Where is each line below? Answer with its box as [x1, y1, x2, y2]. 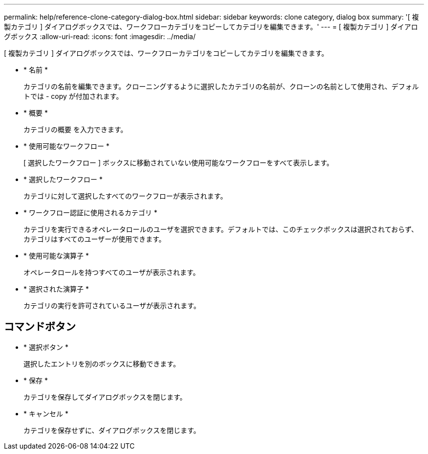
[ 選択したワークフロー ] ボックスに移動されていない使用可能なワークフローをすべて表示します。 [23, 159, 334, 167]
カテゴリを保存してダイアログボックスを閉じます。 [23, 392, 187, 401]
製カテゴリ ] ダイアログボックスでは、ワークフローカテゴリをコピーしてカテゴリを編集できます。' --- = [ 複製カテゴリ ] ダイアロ [4, 23, 418, 31]
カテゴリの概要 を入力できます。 [23, 125, 128, 134]
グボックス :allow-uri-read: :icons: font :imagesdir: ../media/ [4, 32, 196, 41]
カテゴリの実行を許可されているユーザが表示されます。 [23, 301, 200, 310]
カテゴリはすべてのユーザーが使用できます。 [23, 235, 166, 243]
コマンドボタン [4, 320, 76, 333]
